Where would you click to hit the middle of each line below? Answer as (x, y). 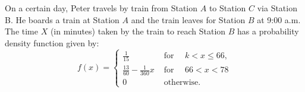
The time (21, 31)
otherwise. (182, 82)
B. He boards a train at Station (62, 19)
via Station (277, 8)
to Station (227, 8)
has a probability (268, 31)
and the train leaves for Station (188, 19)
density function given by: (52, 42)
